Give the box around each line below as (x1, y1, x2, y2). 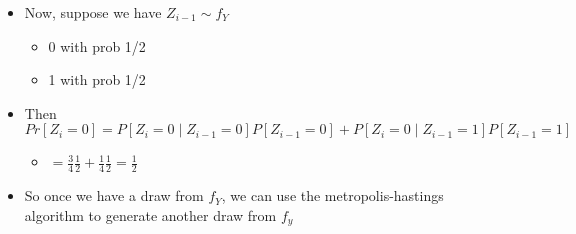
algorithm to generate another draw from (24, 204, 277, 225)
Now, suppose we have (24, 2, 162, 22)
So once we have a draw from (24, 185, 204, 206)
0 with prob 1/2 (48, 35, 146, 56)
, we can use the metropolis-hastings (221, 185, 444, 206)
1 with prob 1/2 (48, 69, 146, 90)
